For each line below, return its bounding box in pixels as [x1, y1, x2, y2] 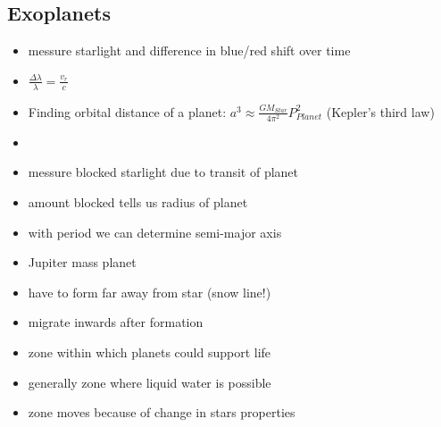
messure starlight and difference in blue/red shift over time [28, 41, 351, 60]
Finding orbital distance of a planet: [28, 102, 227, 121]
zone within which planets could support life [28, 342, 271, 361]
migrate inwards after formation [28, 313, 204, 331]
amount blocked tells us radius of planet [28, 192, 248, 211]
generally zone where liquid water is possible [28, 373, 271, 391]
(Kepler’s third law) [326, 102, 435, 121]
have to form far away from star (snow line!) [28, 282, 271, 301]
